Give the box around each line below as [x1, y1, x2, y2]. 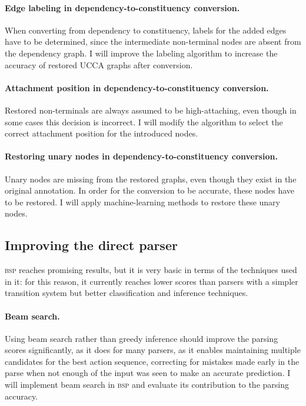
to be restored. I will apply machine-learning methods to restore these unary [5, 195, 280, 208]
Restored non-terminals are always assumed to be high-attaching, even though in [5, 104, 297, 116]
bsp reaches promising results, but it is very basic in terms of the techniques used [5, 264, 297, 276]
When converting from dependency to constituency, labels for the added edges [5, 24, 287, 36]
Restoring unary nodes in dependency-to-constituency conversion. [5, 150, 278, 162]
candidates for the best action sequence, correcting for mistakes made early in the [5, 355, 300, 367]
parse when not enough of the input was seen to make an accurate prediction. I [5, 367, 291, 379]
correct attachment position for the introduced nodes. [5, 127, 198, 139]
